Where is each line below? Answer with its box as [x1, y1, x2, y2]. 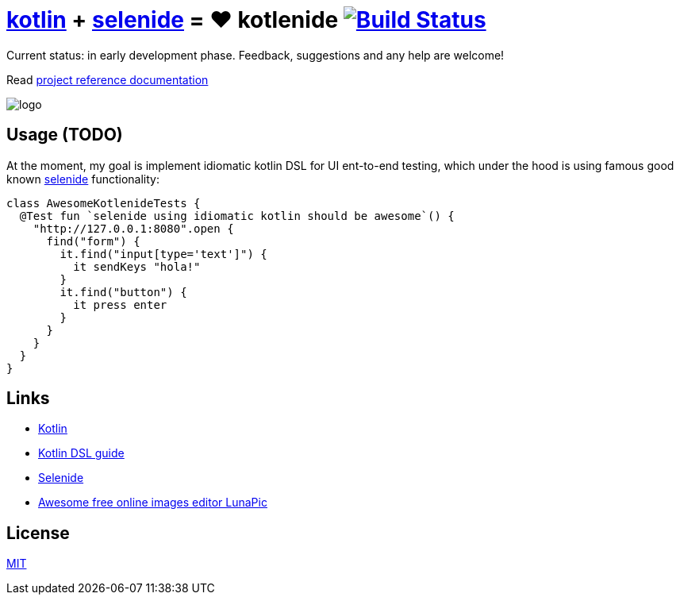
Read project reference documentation [6, 72, 209, 87]
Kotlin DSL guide [38, 446, 125, 460]
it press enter [73, 298, 167, 311]
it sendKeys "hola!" [73, 260, 201, 273]
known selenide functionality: [6, 171, 159, 186]
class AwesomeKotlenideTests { [6, 196, 201, 210]
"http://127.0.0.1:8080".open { [33, 222, 234, 235]
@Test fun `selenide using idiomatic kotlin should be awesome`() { [19, 209, 455, 222]
